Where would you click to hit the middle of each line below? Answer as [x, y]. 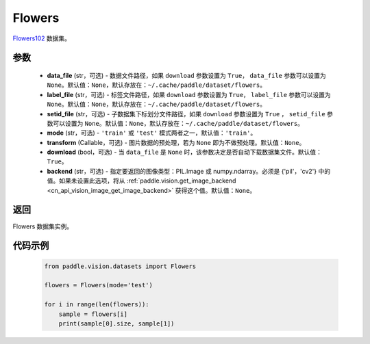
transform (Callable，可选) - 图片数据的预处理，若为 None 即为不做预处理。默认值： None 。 [176, 142]
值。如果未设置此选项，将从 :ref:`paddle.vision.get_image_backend [141, 181]
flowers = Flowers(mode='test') [99, 285]
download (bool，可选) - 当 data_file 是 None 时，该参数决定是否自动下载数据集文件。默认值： [184, 152]
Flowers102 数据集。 [42, 38]
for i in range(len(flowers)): [97, 305]
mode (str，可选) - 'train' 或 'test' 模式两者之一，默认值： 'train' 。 [152, 133]
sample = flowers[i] [93, 314]
